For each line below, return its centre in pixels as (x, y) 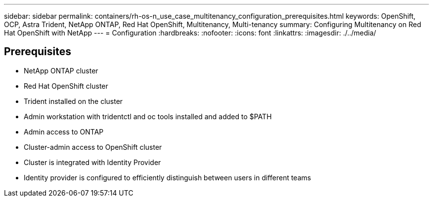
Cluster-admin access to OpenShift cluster (93, 147)
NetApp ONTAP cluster (61, 70)
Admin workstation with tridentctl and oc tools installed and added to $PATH (148, 116)
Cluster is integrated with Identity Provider (92, 162)
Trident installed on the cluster (73, 101)
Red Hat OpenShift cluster (66, 86)
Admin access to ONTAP (64, 132)
